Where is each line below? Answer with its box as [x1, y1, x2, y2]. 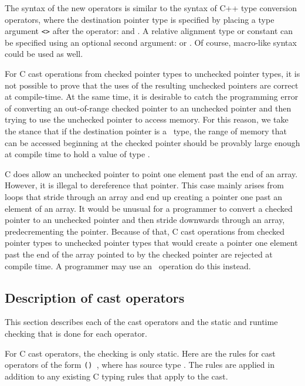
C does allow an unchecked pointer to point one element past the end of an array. [5, 167, 298, 180]
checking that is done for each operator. [5, 327, 147, 339]
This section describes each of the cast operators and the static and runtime [5, 316, 278, 328]
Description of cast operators [5, 288, 185, 306]
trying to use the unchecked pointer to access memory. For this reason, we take [5, 113, 289, 126]
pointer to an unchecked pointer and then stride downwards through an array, [5, 214, 285, 226]
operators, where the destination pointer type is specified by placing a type [5, 13, 274, 25]
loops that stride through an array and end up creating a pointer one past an [5, 190, 283, 202]
